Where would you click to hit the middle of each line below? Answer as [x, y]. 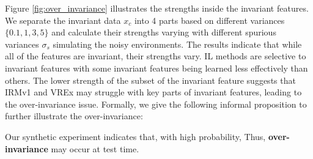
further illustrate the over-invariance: [74, 116]
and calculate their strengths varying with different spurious [164, 32]
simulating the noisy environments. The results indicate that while [177, 44]
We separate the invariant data [63, 20]
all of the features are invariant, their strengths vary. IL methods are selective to [156, 56]
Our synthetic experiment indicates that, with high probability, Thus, [135, 136]
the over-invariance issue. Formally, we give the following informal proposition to [156, 104]
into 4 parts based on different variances [209, 20]
